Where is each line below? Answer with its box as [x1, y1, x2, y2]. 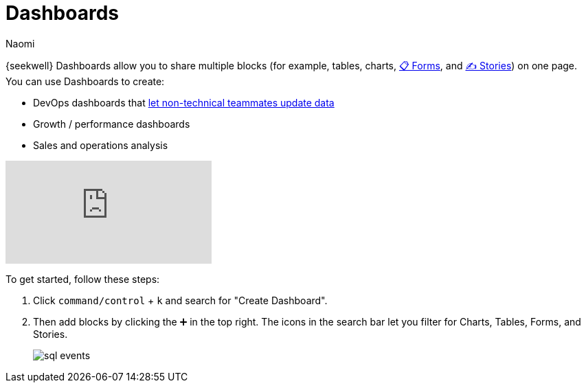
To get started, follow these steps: [5, 273, 160, 285]
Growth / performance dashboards [33, 117, 190, 130]
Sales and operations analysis [33, 139, 168, 151]
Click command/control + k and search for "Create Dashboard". [33, 294, 328, 306]
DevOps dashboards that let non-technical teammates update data [33, 96, 335, 109]
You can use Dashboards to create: [5, 75, 165, 87]
